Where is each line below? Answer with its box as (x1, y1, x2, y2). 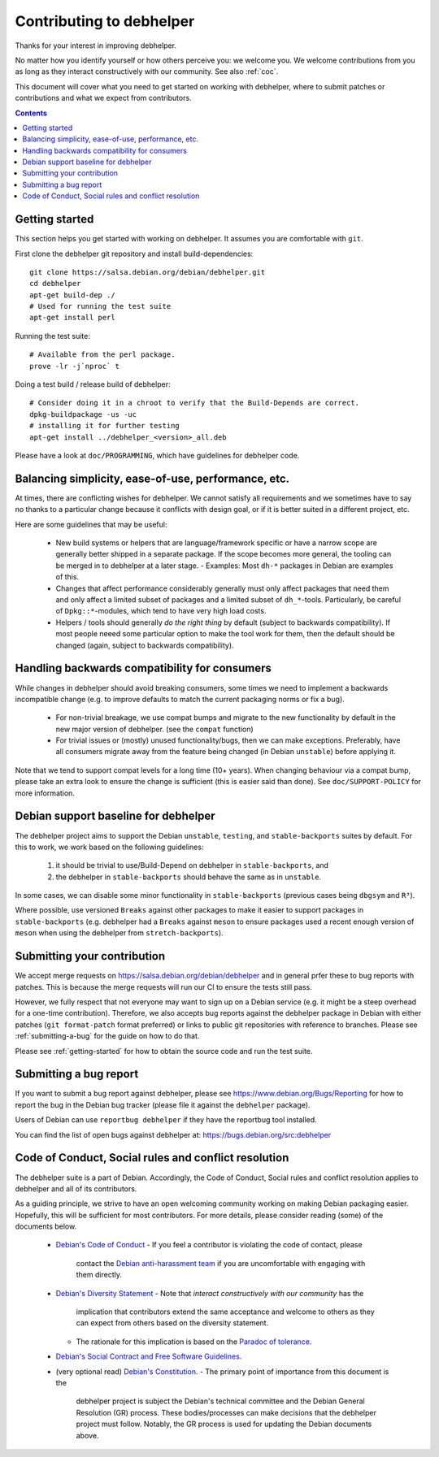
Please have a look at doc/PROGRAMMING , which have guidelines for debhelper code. (15, 451, 300, 460)
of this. (55, 572, 80, 582)
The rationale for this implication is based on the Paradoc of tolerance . (76, 1337, 312, 1346)
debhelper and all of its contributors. (15, 1183, 137, 1194)
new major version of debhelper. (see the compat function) (55, 724, 254, 734)
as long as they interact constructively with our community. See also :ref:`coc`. (15, 67, 279, 76)
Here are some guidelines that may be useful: (15, 519, 167, 529)
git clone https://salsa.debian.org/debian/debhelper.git (29, 267, 266, 276)
